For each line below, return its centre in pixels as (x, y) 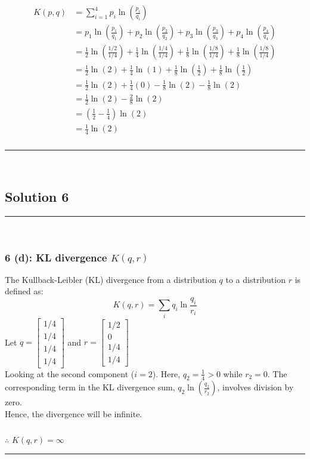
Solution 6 (37, 197)
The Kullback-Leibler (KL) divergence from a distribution (111, 279)
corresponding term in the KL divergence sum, (90, 387)
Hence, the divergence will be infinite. (74, 414)
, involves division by (255, 387)
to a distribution (255, 279)
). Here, (166, 373)
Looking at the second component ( (70, 373)
